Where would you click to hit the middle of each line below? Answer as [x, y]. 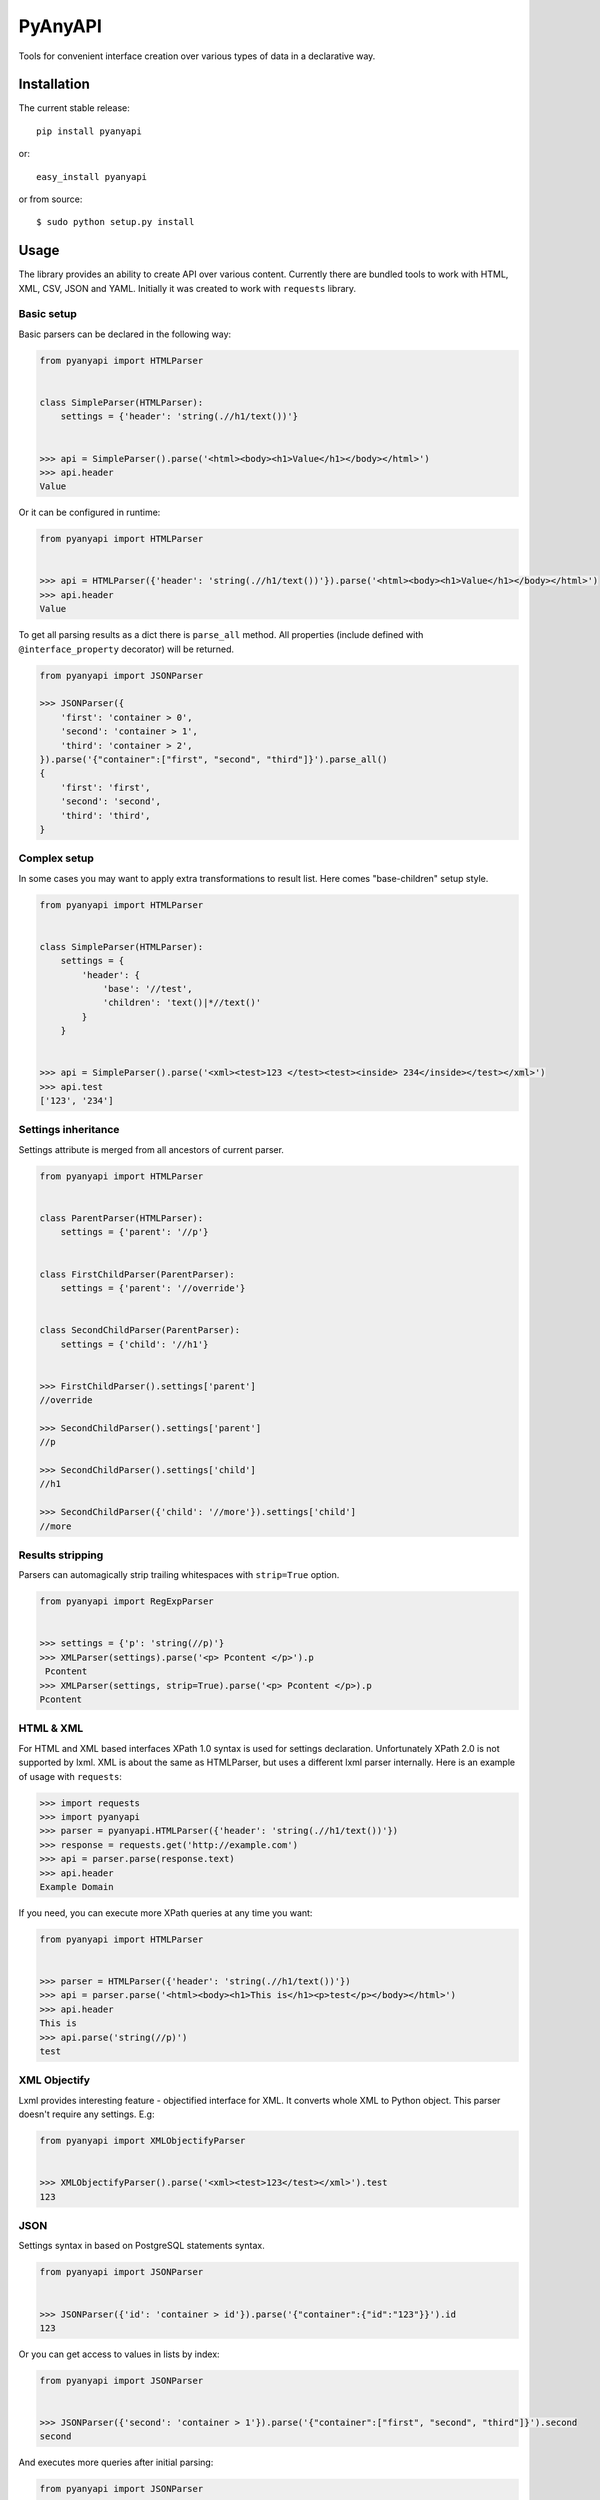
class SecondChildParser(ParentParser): [139, 1330]
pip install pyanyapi [89, 131]
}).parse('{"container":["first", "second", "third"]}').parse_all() [213, 759]
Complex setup [56, 858]
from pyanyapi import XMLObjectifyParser [142, 2141]
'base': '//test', [148, 988]
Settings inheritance [69, 1130]
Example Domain [76, 1886]
